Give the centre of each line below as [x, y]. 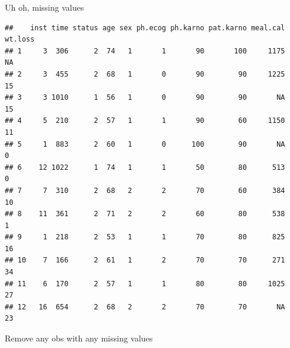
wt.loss [20, 39]
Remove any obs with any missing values [79, 338]
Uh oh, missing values [44, 7]
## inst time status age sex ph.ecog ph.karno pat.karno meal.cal [145, 28]
